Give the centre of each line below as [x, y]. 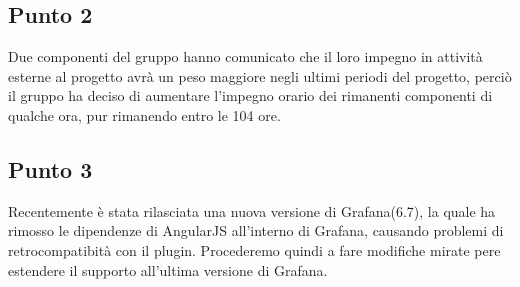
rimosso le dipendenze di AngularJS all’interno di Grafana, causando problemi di [256, 230]
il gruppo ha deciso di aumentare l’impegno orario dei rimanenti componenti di [250, 95]
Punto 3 [50, 168]
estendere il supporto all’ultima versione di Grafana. [168, 269]
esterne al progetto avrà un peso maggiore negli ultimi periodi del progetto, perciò [260, 75]
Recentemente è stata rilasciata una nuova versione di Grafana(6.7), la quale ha [252, 210]
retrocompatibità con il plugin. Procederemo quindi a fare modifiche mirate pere [254, 249]
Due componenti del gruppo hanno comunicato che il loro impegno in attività [245, 56]
